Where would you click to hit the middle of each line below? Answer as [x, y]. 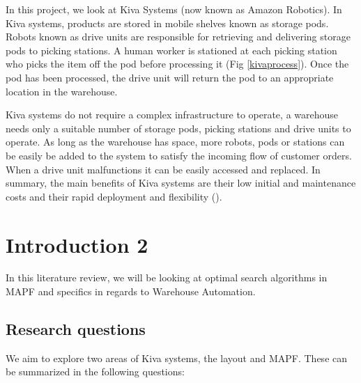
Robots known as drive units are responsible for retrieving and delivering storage [178, 37]
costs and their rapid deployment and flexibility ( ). [114, 196]
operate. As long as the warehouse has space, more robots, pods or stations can [175, 142]
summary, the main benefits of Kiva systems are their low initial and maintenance [181, 183]
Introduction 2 [77, 244]
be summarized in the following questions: [95, 372]
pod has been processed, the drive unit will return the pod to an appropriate [170, 77]
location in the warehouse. [62, 91]
